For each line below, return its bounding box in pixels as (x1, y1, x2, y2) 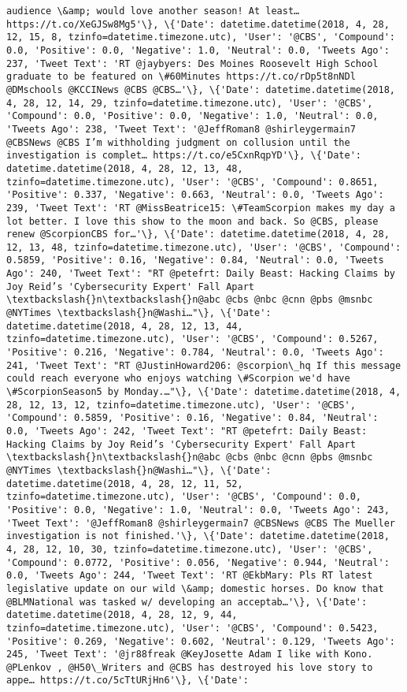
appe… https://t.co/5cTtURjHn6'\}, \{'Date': (6, 675, 249, 686)
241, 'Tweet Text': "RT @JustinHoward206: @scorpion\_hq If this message (6, 359, 401, 371)
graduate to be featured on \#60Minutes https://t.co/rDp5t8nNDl (6, 71, 356, 83)
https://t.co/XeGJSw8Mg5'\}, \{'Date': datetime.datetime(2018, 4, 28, (6, 18, 390, 30)
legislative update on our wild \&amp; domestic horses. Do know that (6, 582, 384, 594)
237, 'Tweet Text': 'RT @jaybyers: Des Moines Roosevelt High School (6, 58, 379, 69)
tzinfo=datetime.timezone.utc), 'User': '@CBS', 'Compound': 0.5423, (6, 622, 379, 634)
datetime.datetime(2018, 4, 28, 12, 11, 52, (6, 478, 243, 489)
